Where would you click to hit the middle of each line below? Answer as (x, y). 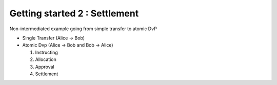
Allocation (46, 59)
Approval (45, 67)
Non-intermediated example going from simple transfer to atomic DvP (83, 29)
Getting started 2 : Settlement (74, 13)
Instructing (47, 52)
